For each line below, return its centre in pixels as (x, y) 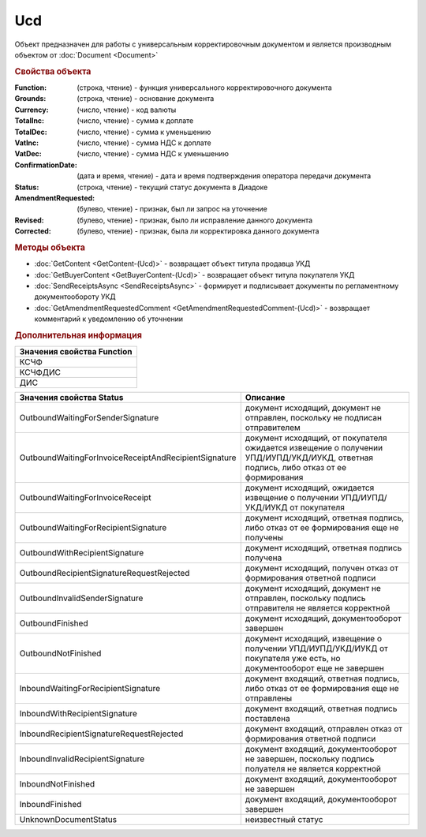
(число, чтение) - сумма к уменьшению (144, 132)
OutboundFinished (54, 623)
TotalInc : (30, 121)
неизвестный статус (284, 820)
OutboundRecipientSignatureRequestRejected (105, 574)
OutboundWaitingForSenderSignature (89, 418)
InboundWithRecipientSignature (78, 714)
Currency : (32, 110)
